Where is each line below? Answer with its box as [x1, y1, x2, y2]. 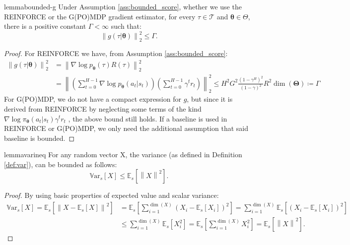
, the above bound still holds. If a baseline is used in [68, 113, 227, 123]
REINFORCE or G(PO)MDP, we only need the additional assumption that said [4, 123, 248, 133]
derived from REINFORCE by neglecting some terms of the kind [4, 103, 202, 114]
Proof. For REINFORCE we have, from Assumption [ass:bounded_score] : [4, 48, 228, 59]
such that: [111, 21, 141, 31]
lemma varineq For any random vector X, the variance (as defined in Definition [4, 149, 242, 160]
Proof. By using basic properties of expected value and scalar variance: [4, 190, 219, 200]
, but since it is [187, 94, 233, 104]
